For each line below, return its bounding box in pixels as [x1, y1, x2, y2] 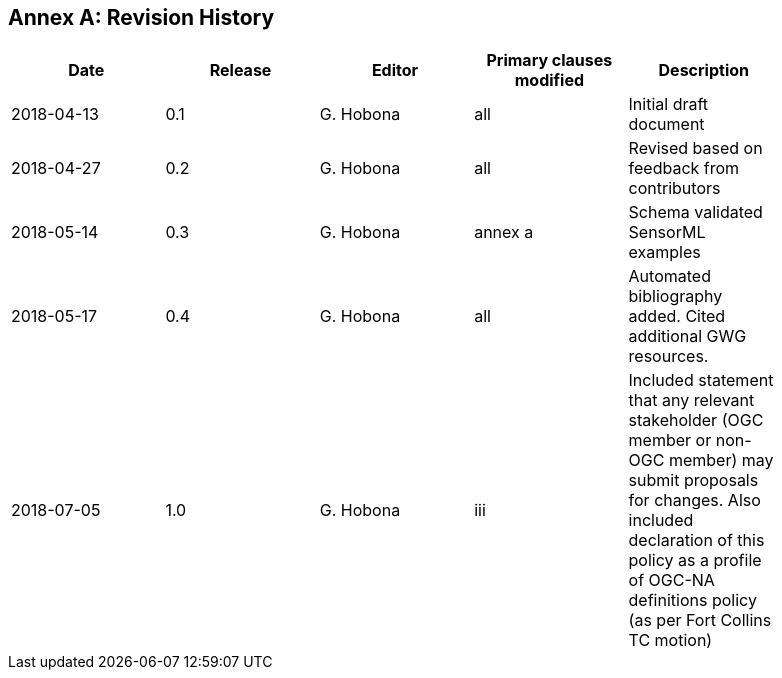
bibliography [628, 286, 723, 307]
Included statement [628, 370, 774, 391]
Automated [628, 266, 711, 287]
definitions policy [628, 590, 757, 611]
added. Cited [628, 306, 726, 327]
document [628, 114, 705, 135]
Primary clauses [486, 50, 613, 71]
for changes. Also [628, 490, 761, 511]
